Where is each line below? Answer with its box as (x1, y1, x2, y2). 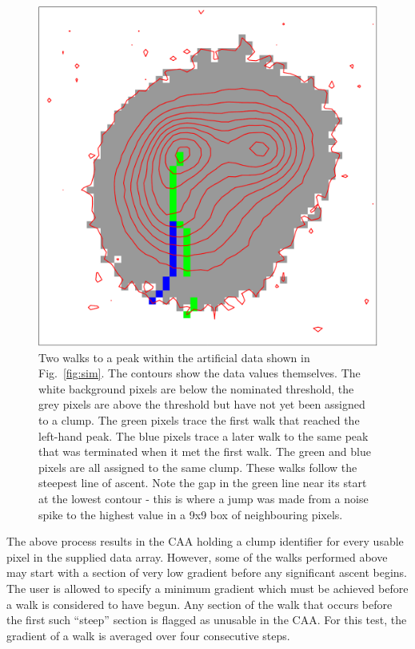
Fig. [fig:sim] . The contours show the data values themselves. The (38, 365, 361, 381)
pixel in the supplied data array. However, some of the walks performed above (6, 548, 388, 565)
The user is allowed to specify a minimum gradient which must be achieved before (6, 579, 409, 596)
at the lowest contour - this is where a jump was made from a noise (38, 490, 369, 506)
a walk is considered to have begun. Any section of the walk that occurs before (6, 595, 393, 612)
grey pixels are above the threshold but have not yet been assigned (38, 396, 365, 413)
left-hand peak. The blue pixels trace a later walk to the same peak (38, 427, 369, 444)
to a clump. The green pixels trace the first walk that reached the (38, 411, 360, 428)
